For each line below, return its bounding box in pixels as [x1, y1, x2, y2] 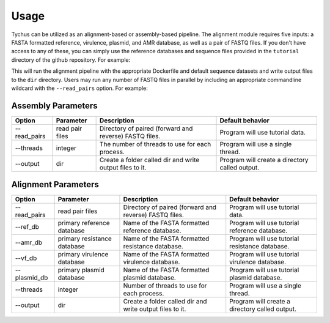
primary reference [57, 219, 110, 228]
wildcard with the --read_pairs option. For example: [11, 84, 148, 92]
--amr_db [15, 239, 43, 247]
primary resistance [57, 234, 112, 243]
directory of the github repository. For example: [11, 56, 131, 64]
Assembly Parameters [11, 100, 98, 111]
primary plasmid [57, 266, 105, 275]
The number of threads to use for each [99, 139, 211, 148]
